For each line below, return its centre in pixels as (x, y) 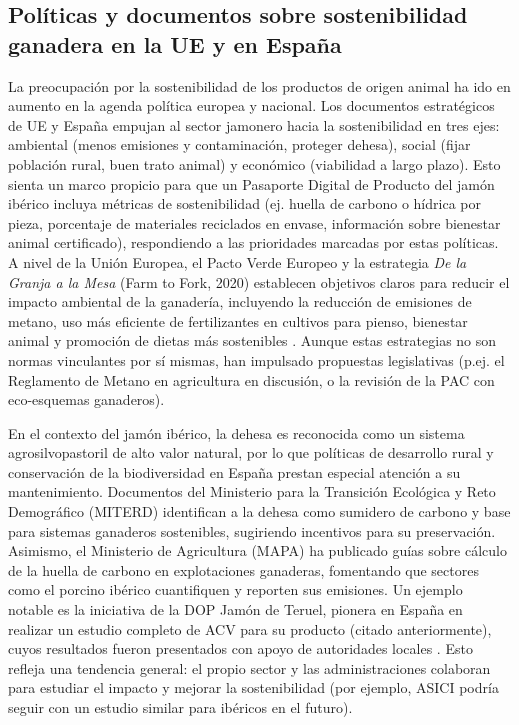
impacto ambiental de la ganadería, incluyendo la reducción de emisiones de (240, 301)
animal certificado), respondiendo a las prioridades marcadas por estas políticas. (253, 242)
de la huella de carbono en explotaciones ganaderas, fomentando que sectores (243, 569)
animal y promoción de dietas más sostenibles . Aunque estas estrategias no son (252, 340)
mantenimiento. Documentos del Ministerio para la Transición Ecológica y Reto (252, 491)
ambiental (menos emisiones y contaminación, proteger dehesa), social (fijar (239, 144)
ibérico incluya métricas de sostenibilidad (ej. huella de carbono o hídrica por (244, 203)
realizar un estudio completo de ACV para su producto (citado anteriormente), (250, 628)
